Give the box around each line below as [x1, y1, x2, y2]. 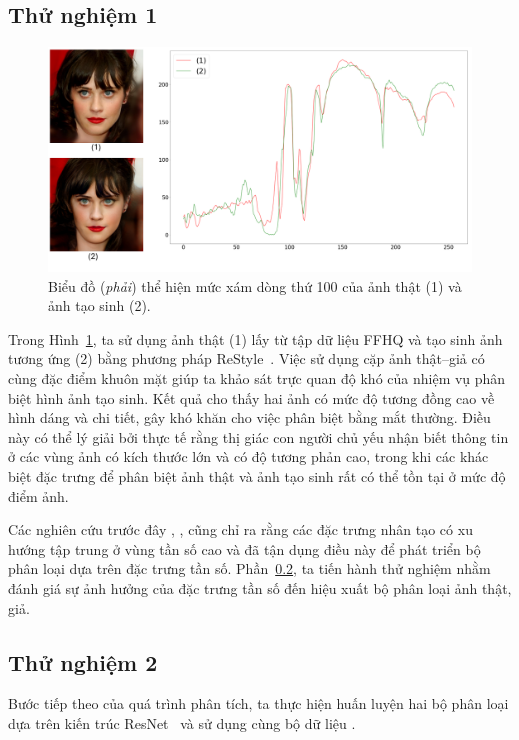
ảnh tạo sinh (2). [48, 295, 151, 316]
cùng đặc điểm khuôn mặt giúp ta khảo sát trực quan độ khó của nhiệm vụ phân [8, 368, 506, 388]
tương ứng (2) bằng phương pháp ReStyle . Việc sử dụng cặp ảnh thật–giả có [8, 348, 485, 369]
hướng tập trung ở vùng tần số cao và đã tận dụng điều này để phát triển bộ [8, 538, 481, 559]
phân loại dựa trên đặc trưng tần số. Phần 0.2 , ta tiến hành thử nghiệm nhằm [8, 558, 491, 579]
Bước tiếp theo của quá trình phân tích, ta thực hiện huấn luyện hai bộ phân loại [8, 693, 509, 714]
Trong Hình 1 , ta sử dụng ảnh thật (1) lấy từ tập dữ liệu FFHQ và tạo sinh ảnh [8, 328, 503, 349]
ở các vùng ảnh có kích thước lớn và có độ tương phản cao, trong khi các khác [8, 446, 489, 467]
